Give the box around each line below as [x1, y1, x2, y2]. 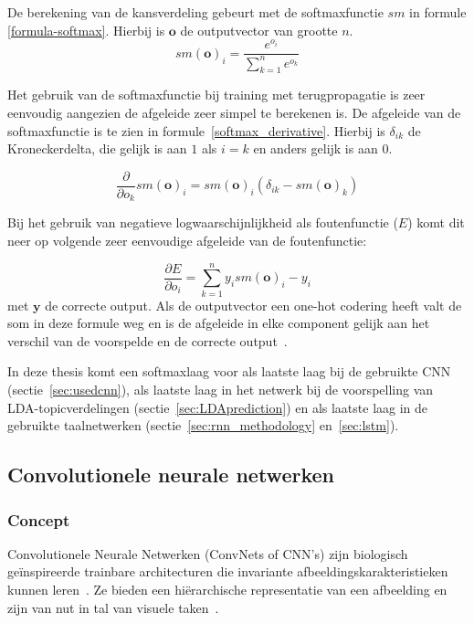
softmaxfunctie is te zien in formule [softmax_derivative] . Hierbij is [7, 121, 385, 140]
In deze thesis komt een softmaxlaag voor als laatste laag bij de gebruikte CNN [7, 362, 451, 381]
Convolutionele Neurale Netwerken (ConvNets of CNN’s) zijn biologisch [7, 544, 408, 563]
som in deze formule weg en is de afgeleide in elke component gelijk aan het [7, 313, 430, 333]
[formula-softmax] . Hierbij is [7, 20, 165, 39]
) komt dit [407, 213, 465, 232]
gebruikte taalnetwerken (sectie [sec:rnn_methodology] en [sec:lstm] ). [7, 416, 399, 435]
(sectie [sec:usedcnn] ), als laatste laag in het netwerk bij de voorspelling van [7, 380, 434, 399]
